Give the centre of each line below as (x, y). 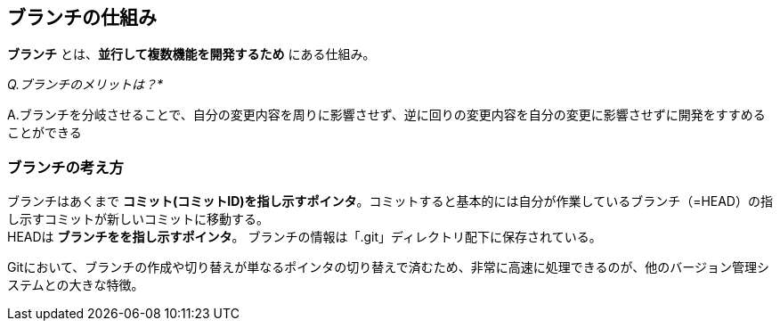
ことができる (45, 133)
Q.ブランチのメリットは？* (85, 85)
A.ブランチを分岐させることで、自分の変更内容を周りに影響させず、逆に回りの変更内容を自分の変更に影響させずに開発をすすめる (386, 115)
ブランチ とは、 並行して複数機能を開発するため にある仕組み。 (191, 54)
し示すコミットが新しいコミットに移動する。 (138, 219)
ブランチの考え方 (65, 167)
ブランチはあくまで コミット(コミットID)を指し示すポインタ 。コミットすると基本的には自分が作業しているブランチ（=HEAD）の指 (390, 201)
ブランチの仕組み (82, 17)
